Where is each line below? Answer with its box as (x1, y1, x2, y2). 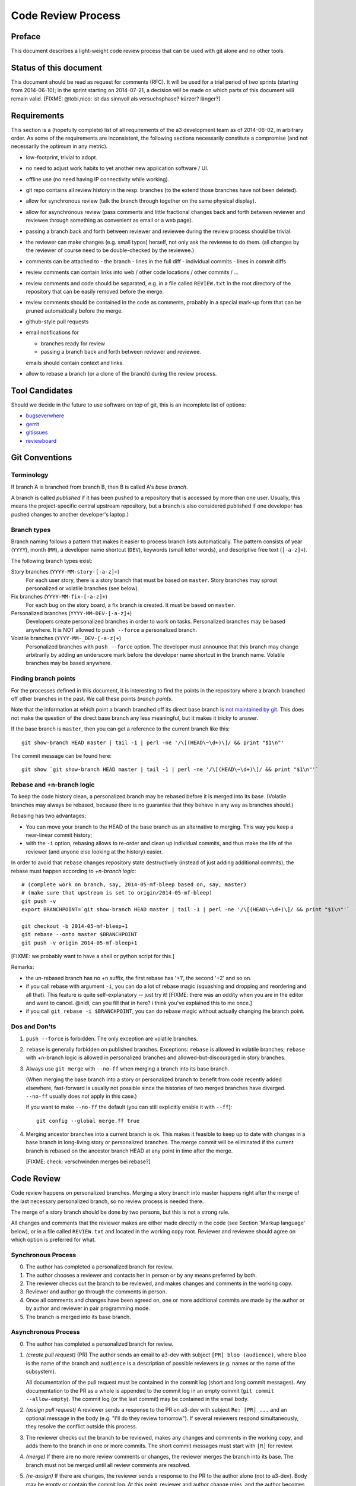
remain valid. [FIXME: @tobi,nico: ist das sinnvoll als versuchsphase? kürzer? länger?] (11, 95, 221, 102)
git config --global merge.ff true (36, 1117, 140, 1124)
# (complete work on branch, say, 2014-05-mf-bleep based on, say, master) (21, 881, 247, 888)
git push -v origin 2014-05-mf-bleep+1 (21, 939, 138, 946)
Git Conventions (11, 452, 72, 463)
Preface (11, 32, 41, 42)
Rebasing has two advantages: (11, 812, 87, 820)
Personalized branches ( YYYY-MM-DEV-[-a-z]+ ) (11, 610, 132, 617)
